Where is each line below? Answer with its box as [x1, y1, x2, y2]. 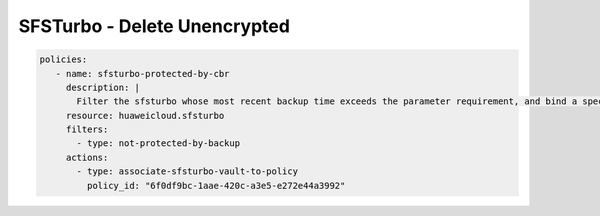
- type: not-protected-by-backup [76, 138, 240, 149]
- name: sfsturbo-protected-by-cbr [55, 68, 230, 79]
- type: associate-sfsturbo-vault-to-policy [76, 166, 299, 177]
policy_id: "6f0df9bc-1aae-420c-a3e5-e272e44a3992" [86, 180, 346, 191]
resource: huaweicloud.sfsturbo [65, 110, 225, 121]
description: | [65, 81, 140, 93]
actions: [65, 151, 109, 163]
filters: [65, 124, 109, 135]
